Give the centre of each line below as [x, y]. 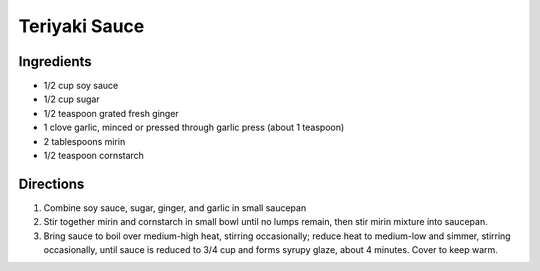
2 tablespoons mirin [84, 141]
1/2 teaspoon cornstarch [94, 156]
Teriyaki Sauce [81, 26]
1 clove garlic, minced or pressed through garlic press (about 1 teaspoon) [194, 127]
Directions [51, 183]
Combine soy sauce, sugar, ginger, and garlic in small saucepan [175, 207]
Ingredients [55, 61]
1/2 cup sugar [71, 99]
